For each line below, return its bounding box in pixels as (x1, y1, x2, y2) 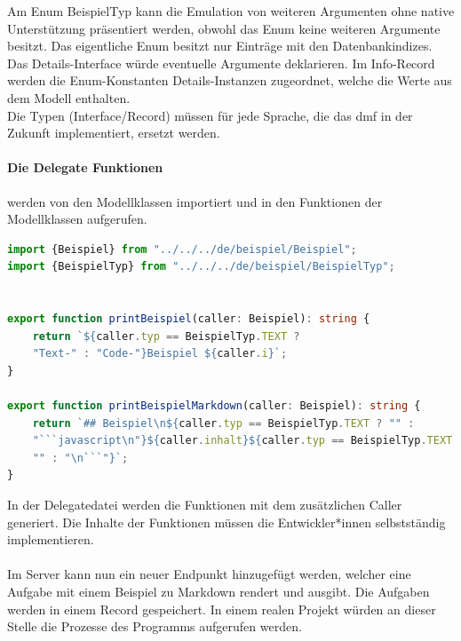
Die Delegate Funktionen (7, 158, 163, 177)
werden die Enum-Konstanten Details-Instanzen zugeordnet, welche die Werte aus (7, 71, 452, 90)
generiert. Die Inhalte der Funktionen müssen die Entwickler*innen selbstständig (7, 512, 446, 531)
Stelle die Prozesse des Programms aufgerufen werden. (7, 617, 302, 636)
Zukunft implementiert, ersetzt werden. (7, 123, 220, 142)
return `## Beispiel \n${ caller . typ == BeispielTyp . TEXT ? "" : (32, 416, 415, 430)
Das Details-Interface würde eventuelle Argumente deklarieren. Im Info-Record (7, 53, 435, 72)
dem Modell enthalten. (7, 88, 131, 107)
